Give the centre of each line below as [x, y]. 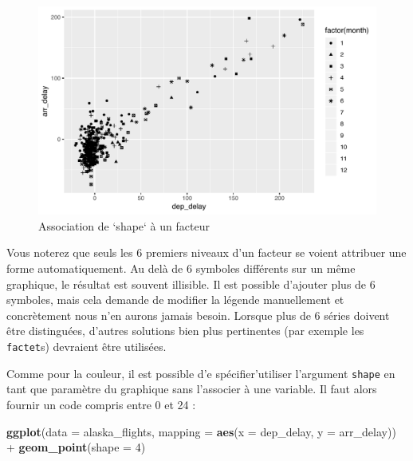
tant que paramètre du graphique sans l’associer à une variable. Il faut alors [192, 389]
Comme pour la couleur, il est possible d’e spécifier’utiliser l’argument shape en [201, 373]
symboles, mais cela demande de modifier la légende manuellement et [175, 299]
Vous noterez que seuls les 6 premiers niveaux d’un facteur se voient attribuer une [206, 252]
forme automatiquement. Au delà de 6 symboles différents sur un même [181, 268]
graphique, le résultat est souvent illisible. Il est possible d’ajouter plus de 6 [191, 284]
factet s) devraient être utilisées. [87, 347]
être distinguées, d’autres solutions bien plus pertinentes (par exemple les [185, 331]
